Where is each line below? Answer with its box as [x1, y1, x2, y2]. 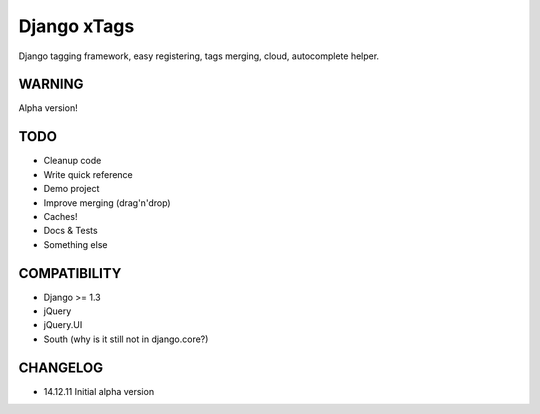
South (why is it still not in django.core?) [43, 333, 209, 345]
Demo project [43, 183, 100, 195]
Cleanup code [43, 155, 102, 167]
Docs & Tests [43, 225, 99, 237]
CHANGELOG [18, 359, 104, 376]
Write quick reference [43, 168, 134, 180]
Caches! [43, 210, 78, 222]
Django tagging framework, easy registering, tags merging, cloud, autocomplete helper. [18, 50, 380, 62]
